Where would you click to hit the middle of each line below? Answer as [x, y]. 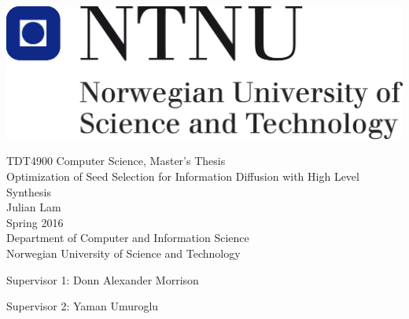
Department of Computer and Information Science [128, 238]
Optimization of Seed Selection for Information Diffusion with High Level [183, 176]
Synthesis [29, 191]
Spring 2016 [35, 222]
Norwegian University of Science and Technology [123, 253]
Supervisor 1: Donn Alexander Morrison [103, 279]
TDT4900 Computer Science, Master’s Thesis [116, 161]
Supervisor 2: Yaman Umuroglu [83, 306]
